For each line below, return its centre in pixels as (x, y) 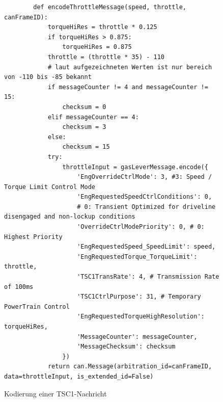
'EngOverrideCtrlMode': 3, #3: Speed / (145, 177)
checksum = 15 (86, 147)
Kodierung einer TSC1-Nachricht (55, 393)
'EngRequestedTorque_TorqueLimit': (137, 257)
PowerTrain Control (37, 306)
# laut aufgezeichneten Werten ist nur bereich (130, 67)
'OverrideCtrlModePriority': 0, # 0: (141, 227)
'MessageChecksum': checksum (126, 347)
